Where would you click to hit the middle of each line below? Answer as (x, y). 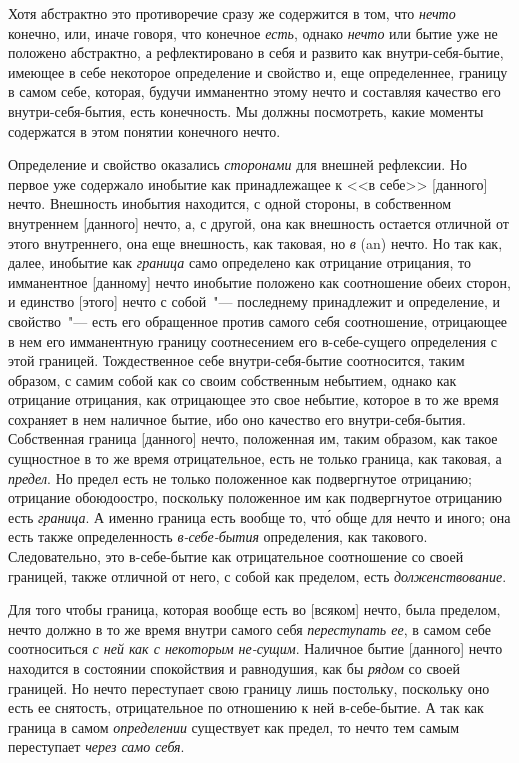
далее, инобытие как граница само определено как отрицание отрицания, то (239, 262)
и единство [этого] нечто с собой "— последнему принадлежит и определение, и (254, 301)
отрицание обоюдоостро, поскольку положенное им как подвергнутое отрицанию (255, 497)
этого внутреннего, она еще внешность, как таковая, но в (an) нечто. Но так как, (255, 242)
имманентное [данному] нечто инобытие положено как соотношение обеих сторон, (259, 281)
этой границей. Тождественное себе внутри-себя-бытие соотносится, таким (236, 360)
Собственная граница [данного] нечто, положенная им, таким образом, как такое (253, 438)
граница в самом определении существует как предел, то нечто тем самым (234, 726)
